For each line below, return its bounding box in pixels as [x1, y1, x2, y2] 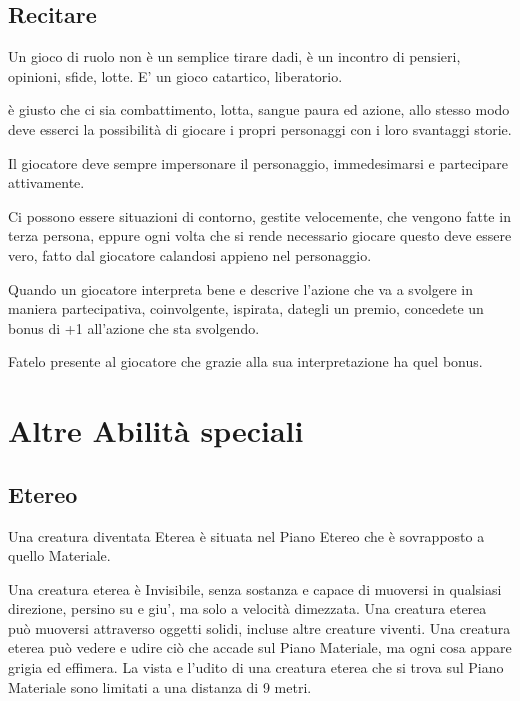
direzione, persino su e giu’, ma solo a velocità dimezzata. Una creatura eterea [8, 598, 487, 619]
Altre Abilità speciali [8, 410, 304, 451]
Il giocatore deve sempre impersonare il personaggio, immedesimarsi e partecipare [8, 152, 508, 173]
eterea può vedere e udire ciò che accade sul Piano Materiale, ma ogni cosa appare [8, 637, 512, 658]
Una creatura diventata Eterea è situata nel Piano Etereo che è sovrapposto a [8, 525, 485, 546]
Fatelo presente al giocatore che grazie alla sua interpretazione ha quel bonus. [8, 351, 483, 372]
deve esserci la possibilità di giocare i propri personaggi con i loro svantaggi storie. [8, 118, 512, 139]
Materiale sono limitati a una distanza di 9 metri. [8, 676, 312, 697]
